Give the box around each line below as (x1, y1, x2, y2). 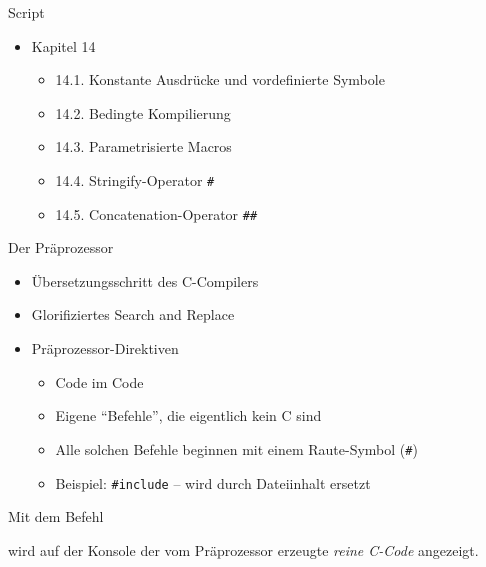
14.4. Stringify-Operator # (55, 169, 215, 190)
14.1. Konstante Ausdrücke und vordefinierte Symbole (55, 69, 385, 90)
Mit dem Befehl (8, 506, 104, 527)
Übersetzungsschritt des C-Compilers (31, 270, 259, 291)
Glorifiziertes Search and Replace (31, 304, 235, 325)
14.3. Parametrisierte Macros (55, 136, 232, 157)
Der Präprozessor (8, 237, 114, 258)
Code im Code (55, 371, 144, 392)
